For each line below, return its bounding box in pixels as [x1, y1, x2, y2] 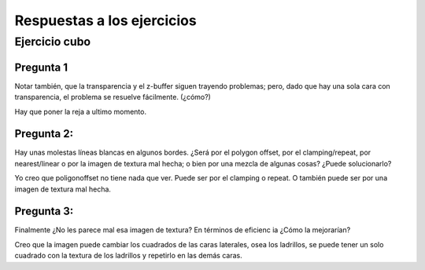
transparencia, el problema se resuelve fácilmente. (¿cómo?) [14, 93, 212, 102]
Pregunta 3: [14, 205, 74, 218]
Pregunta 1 [14, 60, 68, 74]
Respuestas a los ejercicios [14, 12, 197, 29]
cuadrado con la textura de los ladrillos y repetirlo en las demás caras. [14, 251, 243, 261]
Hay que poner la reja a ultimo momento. [14, 107, 147, 116]
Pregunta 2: [14, 127, 74, 140]
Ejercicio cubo [14, 35, 91, 49]
